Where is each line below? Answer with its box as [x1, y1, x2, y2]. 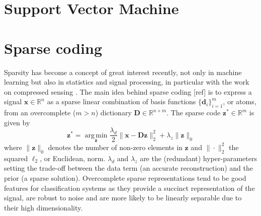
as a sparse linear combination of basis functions [47, 96, 196, 107]
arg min [84, 131, 108, 139]
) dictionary [95, 107, 132, 118]
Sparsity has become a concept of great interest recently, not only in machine [4, 66, 242, 77]
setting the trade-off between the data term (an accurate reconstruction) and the [4, 163, 253, 173]
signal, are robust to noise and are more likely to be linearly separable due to [4, 192, 242, 203]
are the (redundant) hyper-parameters [140, 153, 257, 163]
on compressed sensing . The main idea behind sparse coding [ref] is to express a [4, 86, 252, 97]
